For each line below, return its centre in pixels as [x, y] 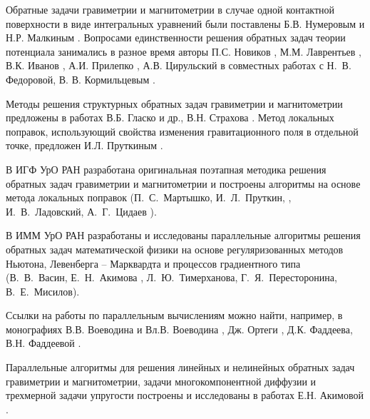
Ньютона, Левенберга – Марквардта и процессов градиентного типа [153, 263]
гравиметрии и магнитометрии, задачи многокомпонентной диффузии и [161, 381]
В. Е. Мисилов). [43, 291]
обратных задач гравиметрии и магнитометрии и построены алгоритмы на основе [183, 183]
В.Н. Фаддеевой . [43, 343]
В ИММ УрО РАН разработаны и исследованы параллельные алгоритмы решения [183, 235]
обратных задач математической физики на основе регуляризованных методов [175, 249]
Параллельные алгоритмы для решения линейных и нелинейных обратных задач [180, 367]
